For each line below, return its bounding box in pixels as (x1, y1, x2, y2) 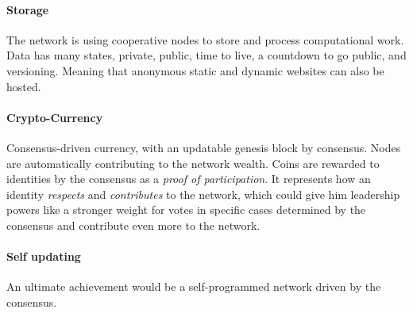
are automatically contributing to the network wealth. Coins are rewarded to (6, 155, 380, 171)
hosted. (6, 78, 41, 94)
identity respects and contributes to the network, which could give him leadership (6, 185, 400, 202)
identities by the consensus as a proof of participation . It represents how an (6, 170, 371, 187)
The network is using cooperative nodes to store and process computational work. (6, 31, 404, 48)
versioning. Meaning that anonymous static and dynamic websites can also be (6, 62, 384, 78)
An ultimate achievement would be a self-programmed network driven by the (6, 278, 381, 295)
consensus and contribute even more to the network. (6, 216, 261, 233)
